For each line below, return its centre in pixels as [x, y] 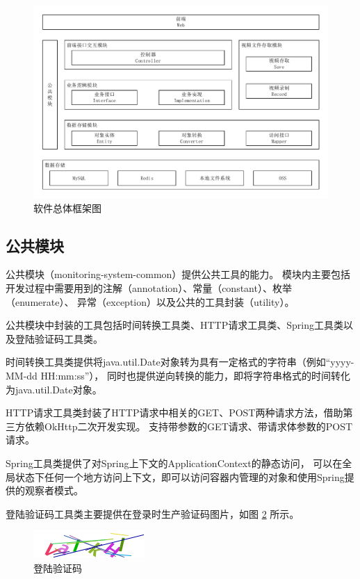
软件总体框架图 [67, 207]
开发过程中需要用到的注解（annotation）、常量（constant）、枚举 [149, 287]
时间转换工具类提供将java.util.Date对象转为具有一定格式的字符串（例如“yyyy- [180, 362]
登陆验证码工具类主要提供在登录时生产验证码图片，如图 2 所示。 [153, 513]
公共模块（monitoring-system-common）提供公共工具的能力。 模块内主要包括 [178, 274]
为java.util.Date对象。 [54, 389]
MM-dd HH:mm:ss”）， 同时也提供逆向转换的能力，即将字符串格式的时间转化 [178, 375]
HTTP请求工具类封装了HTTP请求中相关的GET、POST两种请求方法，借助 [174, 413]
